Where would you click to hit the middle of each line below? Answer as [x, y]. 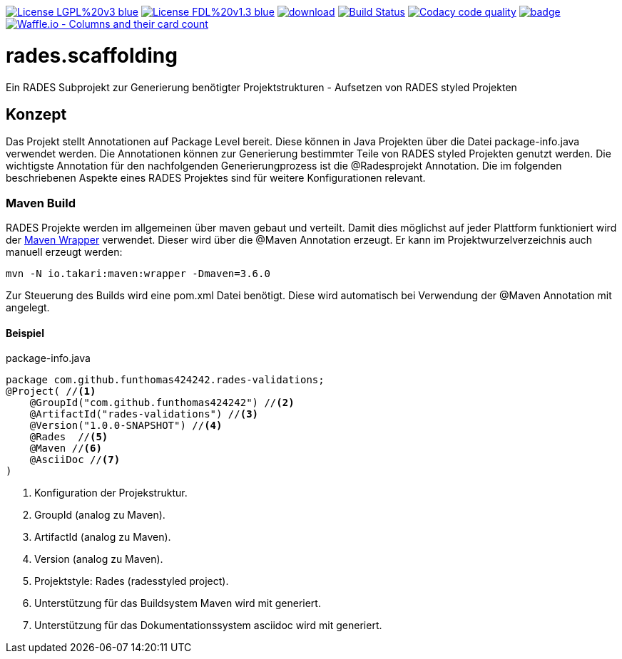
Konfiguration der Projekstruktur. [111, 493]
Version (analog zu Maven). [99, 559]
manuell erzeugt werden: [64, 252]
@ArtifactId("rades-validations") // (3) [144, 414]
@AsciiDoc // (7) [75, 460]
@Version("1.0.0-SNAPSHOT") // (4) [126, 426]
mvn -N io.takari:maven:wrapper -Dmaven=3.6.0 [138, 274]
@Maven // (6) [66, 448]
